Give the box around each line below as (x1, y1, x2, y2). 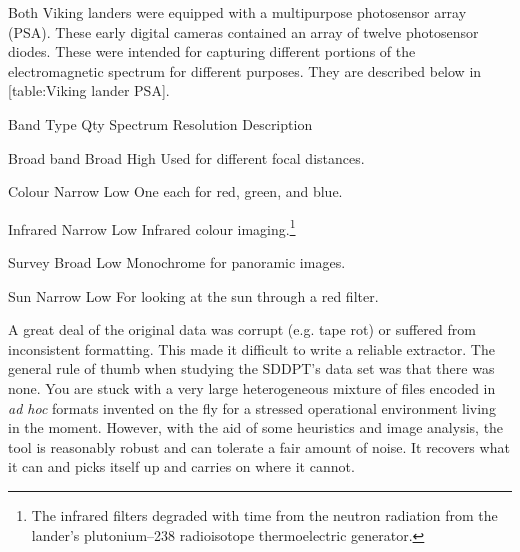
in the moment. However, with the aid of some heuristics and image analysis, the (8, 417, 504, 438)
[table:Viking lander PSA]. (8, 80, 170, 101)
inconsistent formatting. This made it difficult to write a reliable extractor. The (8, 338, 495, 359)
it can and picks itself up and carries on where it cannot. (8, 456, 355, 477)
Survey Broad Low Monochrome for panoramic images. (8, 252, 346, 272)
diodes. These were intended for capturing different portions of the (8, 41, 416, 62)
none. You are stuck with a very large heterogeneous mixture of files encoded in (8, 377, 496, 398)
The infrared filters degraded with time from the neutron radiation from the (31, 504, 498, 525)
